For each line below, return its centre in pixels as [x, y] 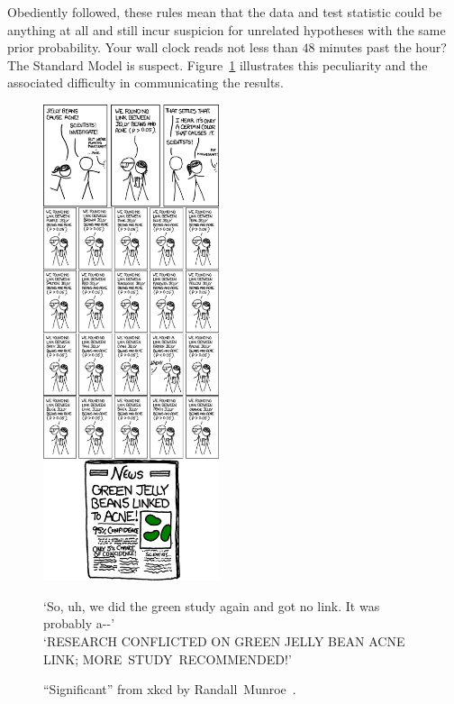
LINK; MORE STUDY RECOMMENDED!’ [168, 658]
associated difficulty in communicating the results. [145, 82]
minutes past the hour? [383, 47]
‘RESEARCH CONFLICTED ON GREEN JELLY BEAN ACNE [224, 641]
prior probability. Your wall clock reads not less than [153, 47]
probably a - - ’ [79, 623]
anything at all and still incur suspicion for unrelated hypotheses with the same [227, 29]
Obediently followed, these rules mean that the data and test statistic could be [225, 12]
